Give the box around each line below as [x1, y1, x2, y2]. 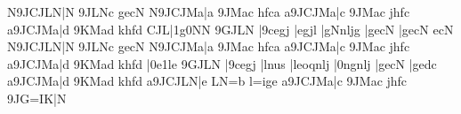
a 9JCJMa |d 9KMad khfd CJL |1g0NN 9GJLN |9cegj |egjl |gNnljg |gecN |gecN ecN [7, 19, 454, 38]
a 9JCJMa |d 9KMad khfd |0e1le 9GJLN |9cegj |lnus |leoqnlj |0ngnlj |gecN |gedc [7, 54, 437, 72]
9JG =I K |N [7, 88, 67, 107]
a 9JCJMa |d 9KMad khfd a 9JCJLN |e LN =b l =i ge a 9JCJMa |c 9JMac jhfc [7, 72, 408, 90]
